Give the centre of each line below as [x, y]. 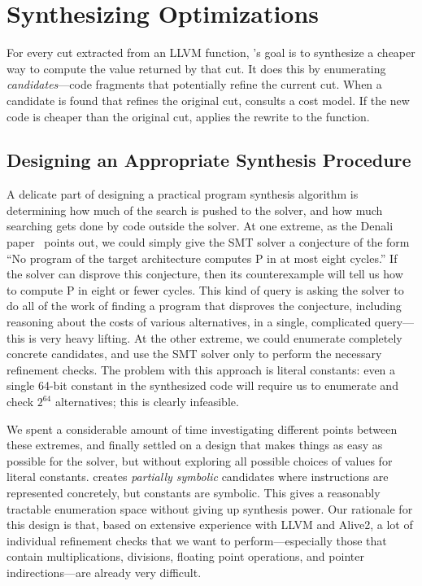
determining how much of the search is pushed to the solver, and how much [195, 210]
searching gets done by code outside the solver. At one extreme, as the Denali [200, 226]
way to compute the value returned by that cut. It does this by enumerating [196, 68]
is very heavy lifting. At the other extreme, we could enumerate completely [215, 337]
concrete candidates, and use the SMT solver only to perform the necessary [194, 354]
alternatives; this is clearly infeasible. [147, 402]
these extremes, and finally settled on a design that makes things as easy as [195, 445]
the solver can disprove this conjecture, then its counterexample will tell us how [205, 274]
